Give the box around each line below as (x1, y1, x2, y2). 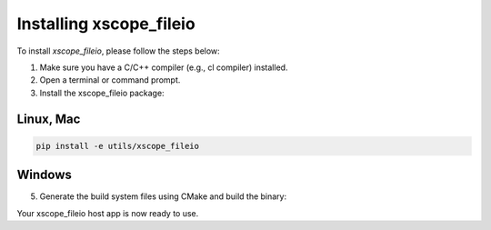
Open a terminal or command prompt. (39, 75, 181, 85)
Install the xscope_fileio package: (39, 87, 165, 98)
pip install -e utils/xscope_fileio (35, 141, 200, 151)
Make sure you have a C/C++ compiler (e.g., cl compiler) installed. (39, 62, 288, 73)
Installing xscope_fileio (16, 14, 195, 34)
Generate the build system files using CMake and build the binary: (39, 191, 287, 202)
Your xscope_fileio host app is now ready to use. (16, 207, 199, 218)
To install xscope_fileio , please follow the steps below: (16, 45, 220, 56)
